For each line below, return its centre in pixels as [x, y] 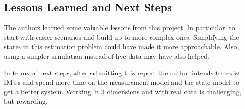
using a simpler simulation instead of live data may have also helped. [107, 56]
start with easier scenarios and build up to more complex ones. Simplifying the [122, 37]
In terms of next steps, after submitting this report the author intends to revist [122, 72]
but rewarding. [26, 101]
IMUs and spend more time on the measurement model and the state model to [122, 82]
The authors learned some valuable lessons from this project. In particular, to [120, 27]
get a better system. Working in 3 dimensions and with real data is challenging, [123, 91]
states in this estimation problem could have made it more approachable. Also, [122, 46]
